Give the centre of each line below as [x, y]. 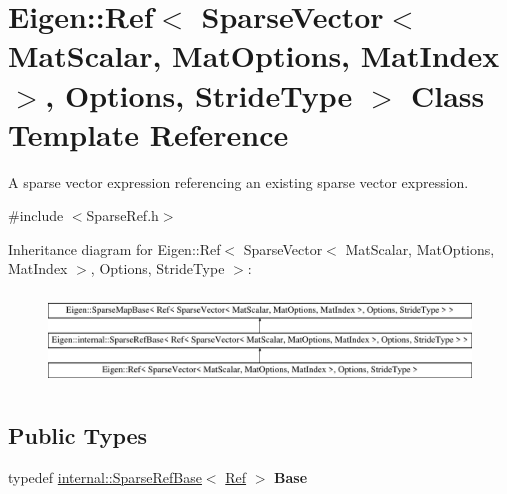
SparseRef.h [122, 215]
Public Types [78, 435]
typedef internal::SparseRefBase [105, 476]
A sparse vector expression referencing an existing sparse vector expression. [238, 181]
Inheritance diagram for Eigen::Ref [114, 248]
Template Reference [148, 133]
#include [36, 215]
